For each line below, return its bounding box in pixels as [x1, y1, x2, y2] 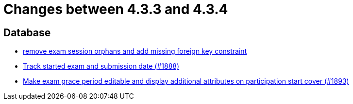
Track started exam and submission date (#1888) [23, 62, 180, 71]
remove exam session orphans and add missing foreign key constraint [23, 47, 247, 56]
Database [3, 26, 51, 39]
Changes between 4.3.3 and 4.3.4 [3, 1, 228, 17]
